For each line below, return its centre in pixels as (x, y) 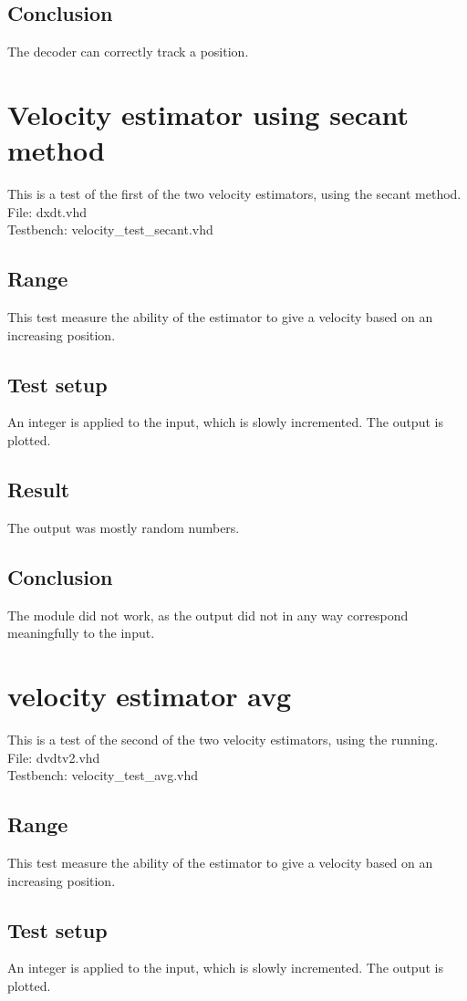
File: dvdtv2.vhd (54, 757)
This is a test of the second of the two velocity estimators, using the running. (223, 739)
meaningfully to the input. (81, 633)
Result (39, 490)
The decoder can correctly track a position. (128, 52)
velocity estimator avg (150, 696)
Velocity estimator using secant (208, 114)
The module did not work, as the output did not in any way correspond (208, 615)
